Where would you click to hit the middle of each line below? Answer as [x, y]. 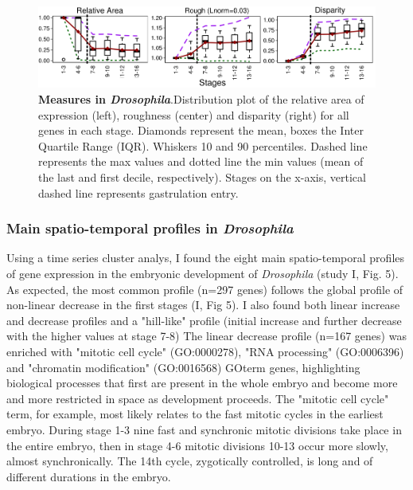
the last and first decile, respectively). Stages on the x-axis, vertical [202, 177]
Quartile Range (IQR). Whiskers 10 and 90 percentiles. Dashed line [203, 145]
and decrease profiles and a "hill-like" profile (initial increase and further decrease [204, 320]
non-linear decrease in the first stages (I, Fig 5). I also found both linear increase [203, 305]
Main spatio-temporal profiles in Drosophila [150, 228]
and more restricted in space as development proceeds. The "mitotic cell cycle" [198, 398]
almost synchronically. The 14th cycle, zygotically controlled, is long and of [190, 461]
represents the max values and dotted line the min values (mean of [201, 161]
